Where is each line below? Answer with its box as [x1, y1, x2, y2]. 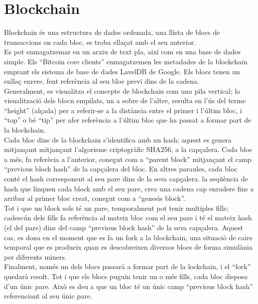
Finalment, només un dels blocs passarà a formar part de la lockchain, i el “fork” [4, 261, 251, 272]
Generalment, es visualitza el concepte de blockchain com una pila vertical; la [4, 85, 241, 96]
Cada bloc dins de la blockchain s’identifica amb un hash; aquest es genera [4, 134, 232, 145]
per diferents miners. [4, 251, 67, 262]
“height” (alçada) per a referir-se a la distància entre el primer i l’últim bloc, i [4, 105, 242, 115]
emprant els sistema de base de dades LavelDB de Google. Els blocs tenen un [4, 66, 240, 76]
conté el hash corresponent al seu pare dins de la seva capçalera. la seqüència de [4, 173, 248, 184]
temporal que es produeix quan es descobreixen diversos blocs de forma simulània [4, 242, 253, 252]
